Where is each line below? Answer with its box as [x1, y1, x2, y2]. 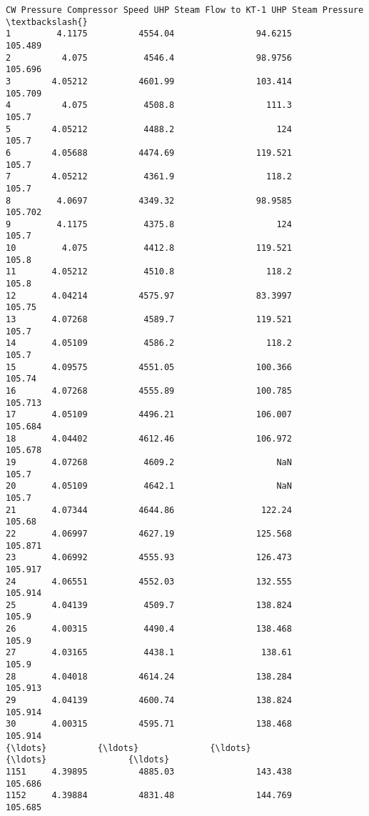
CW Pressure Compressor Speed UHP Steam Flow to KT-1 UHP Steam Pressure [6, 5, 364, 15]
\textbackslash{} [6, 16, 88, 27]
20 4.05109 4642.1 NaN [6, 481, 292, 492]
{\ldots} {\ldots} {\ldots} [6, 742, 251, 753]
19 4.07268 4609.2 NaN [6, 457, 292, 467]
